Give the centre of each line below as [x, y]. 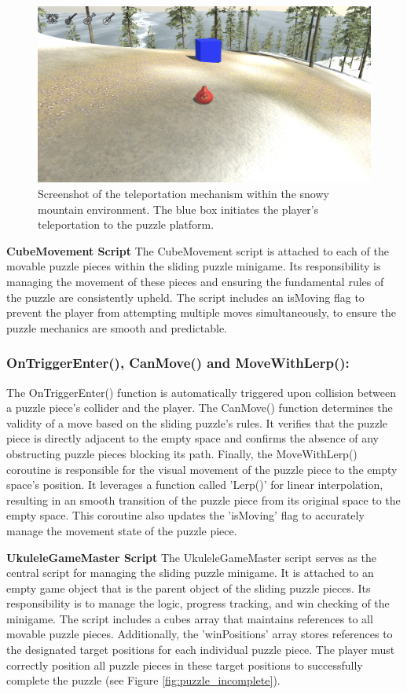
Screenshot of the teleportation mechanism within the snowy [183, 194]
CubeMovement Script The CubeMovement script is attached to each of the [198, 250]
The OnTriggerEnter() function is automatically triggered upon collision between [202, 392]
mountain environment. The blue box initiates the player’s [178, 209]
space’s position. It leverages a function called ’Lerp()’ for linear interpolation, [195, 485]
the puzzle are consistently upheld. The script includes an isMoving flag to [185, 297]
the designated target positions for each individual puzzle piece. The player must [201, 650]
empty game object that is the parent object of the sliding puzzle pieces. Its [189, 588]
